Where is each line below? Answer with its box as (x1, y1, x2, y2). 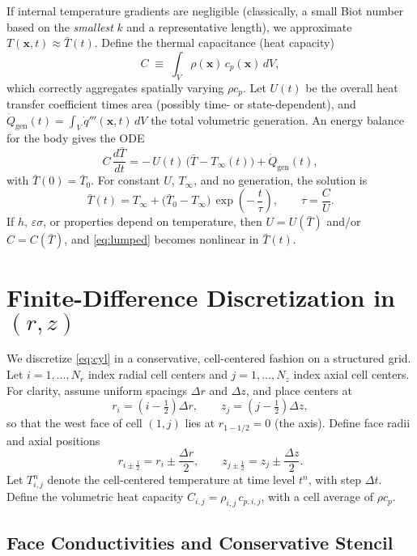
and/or (326, 213, 361, 230)
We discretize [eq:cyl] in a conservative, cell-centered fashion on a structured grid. (6, 350, 411, 367)
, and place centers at (245, 381, 352, 398)
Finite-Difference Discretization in (6, 280, 395, 313)
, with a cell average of (261, 488, 373, 505)
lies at (185, 414, 215, 431)
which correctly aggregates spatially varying (6, 79, 224, 95)
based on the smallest (6, 18, 113, 35)
